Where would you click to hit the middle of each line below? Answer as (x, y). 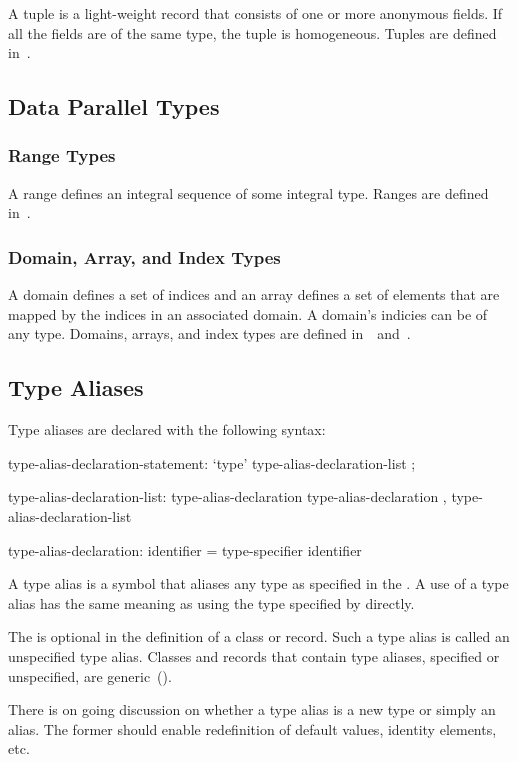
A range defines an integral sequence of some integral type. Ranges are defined (248, 192)
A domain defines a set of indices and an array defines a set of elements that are (254, 294)
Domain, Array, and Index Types (144, 256)
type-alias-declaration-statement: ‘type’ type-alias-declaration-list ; (212, 462)
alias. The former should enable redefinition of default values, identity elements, (252, 728)
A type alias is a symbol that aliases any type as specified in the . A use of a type (258, 583)
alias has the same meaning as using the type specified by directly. (211, 602)
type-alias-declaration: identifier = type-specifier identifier (185, 549)
